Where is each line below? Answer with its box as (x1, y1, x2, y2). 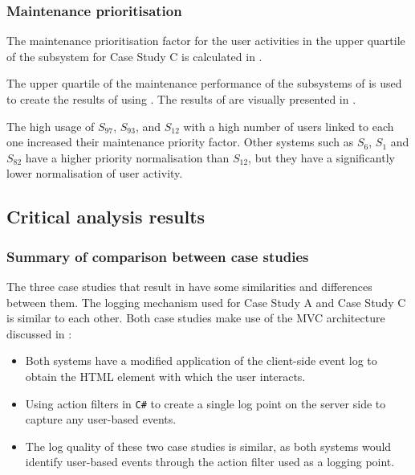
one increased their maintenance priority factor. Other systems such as (6, 133, 354, 150)
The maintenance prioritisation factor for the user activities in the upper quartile (6, 32, 405, 49)
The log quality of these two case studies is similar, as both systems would (25, 437, 392, 454)
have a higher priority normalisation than (25, 149, 230, 166)
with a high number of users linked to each (183, 117, 394, 134)
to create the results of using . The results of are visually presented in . (6, 91, 356, 107)
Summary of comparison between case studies (6, 246, 309, 266)
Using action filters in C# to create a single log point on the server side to (25, 395, 386, 412)
